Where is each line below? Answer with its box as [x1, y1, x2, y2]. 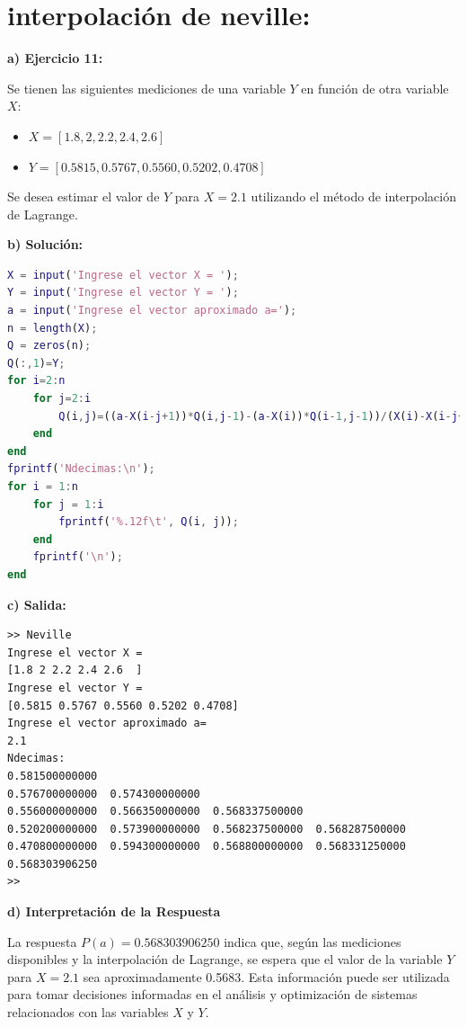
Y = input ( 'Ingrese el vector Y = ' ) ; [7, 286, 239, 299]
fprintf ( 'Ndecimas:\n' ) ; [7, 462, 155, 476]
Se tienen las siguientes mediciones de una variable [7, 78, 286, 97]
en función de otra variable [301, 78, 449, 97]
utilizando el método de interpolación [251, 187, 456, 206]
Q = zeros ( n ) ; [7, 339, 92, 353]
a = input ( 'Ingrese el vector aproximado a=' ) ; [7, 304, 297, 317]
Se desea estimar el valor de [7, 187, 160, 206]
